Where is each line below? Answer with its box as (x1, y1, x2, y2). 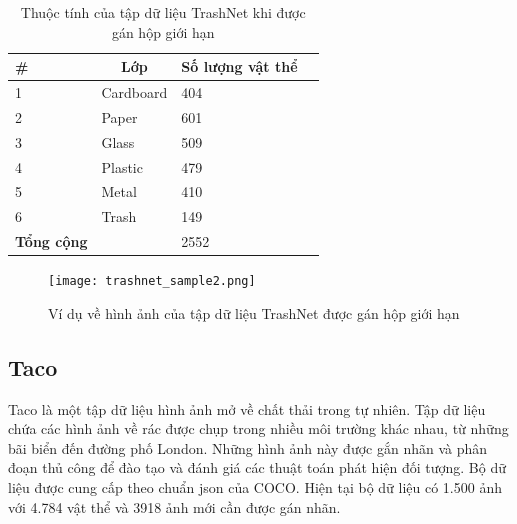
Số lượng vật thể (181, 56, 298, 77)
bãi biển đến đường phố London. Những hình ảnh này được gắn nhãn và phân (8, 437, 488, 458)
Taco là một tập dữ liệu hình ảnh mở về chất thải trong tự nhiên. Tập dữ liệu (8, 398, 486, 419)
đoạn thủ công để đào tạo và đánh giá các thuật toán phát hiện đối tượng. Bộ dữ (8, 457, 507, 478)
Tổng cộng (15, 231, 88, 252)
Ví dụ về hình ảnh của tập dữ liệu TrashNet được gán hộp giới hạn (48, 302, 460, 323)
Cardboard (101, 82, 168, 103)
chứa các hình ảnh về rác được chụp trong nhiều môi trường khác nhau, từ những (8, 418, 509, 439)
